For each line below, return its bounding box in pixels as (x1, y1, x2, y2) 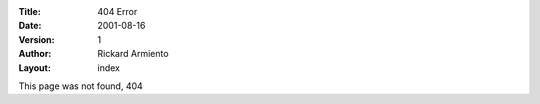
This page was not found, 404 (18, 80, 144, 92)
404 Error (97, 6, 138, 17)
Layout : (18, 61, 52, 74)
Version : (18, 33, 55, 45)
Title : (18, 6, 42, 17)
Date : (18, 20, 42, 32)
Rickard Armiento (97, 48, 169, 60)
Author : (18, 48, 52, 60)
